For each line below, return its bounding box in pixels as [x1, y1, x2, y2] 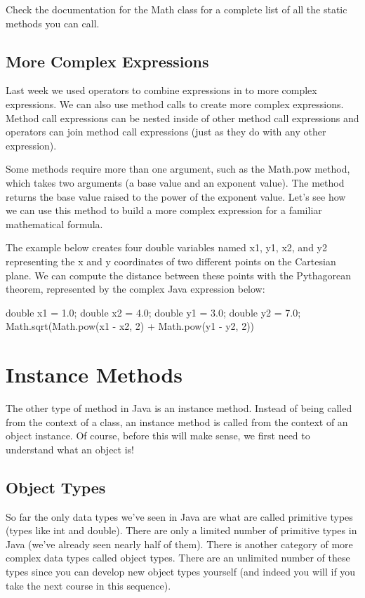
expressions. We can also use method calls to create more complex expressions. [6, 96, 344, 111]
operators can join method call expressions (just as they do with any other [6, 124, 326, 139]
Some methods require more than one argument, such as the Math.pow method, [6, 161, 350, 176]
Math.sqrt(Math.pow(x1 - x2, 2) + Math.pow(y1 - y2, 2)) [6, 319, 255, 333]
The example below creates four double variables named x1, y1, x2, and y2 [6, 240, 327, 255]
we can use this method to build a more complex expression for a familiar [6, 203, 322, 218]
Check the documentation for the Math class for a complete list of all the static [6, 2, 347, 16]
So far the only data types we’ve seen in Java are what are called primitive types [6, 509, 353, 524]
